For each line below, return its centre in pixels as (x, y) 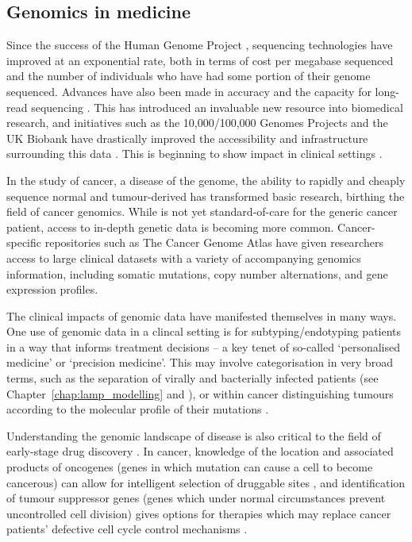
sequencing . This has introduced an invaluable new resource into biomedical (217, 107)
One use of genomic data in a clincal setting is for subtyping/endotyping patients (204, 331)
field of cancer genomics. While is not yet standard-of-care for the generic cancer (202, 211)
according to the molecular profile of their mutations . (138, 409)
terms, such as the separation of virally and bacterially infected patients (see (193, 378)
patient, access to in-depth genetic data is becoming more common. (170, 227)
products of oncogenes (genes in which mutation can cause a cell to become (190, 467)
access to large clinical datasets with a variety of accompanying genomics (184, 258)
